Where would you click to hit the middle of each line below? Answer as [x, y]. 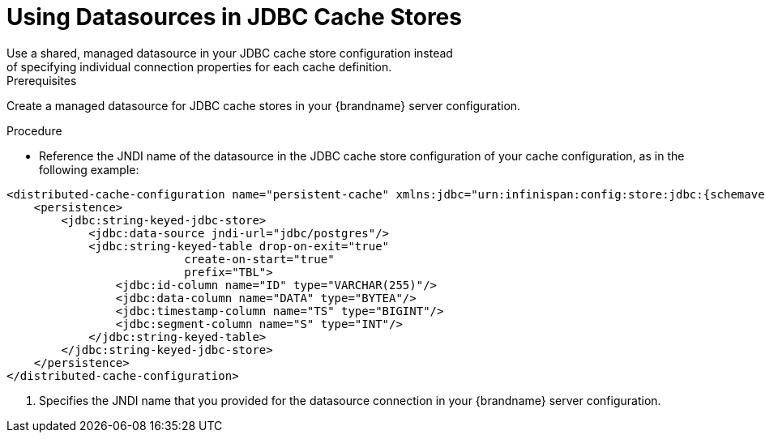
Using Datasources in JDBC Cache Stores [234, 17]
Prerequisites [42, 80]
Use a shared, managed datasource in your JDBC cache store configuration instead [230, 53]
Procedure [34, 130]
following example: [89, 169]
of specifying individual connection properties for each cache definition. [199, 66]
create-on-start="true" [259, 259]
